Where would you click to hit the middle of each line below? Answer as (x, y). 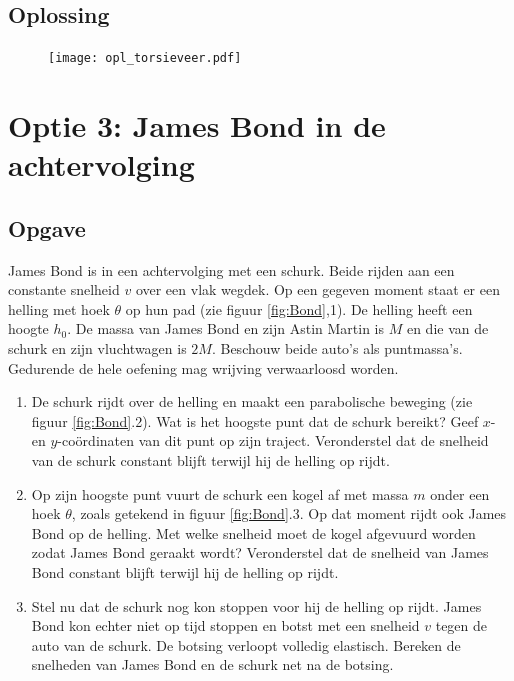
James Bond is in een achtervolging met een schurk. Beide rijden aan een (231, 269)
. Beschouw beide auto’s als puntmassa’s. (337, 348)
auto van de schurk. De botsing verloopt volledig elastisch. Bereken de (246, 644)
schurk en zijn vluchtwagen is (97, 348)
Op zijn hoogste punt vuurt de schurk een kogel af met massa (220, 493)
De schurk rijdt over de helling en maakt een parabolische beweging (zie (252, 401)
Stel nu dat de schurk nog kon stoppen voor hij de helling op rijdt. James (256, 605)
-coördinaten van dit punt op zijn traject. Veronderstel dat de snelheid (273, 440)
